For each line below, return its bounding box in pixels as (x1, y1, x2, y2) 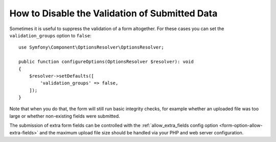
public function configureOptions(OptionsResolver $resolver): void (18, 59, 194, 65)
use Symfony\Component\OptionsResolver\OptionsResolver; (18, 44, 165, 51)
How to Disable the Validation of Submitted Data (9, 8, 218, 19)
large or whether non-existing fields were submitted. (9, 113, 120, 119)
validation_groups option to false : (9, 32, 91, 38)
